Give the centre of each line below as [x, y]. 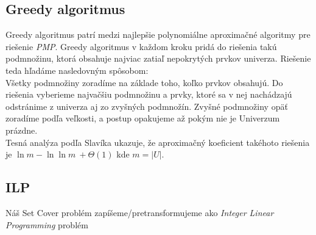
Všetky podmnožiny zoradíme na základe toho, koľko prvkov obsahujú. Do [144, 82]
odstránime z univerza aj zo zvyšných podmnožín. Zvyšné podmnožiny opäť [147, 106]
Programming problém [47, 224]
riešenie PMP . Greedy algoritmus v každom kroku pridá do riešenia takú [141, 46]
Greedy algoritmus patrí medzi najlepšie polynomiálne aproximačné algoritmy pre [158, 34]
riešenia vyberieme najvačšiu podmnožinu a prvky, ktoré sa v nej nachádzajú [149, 94]
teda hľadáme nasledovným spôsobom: [77, 70]
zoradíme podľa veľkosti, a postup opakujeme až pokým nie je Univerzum [143, 118]
